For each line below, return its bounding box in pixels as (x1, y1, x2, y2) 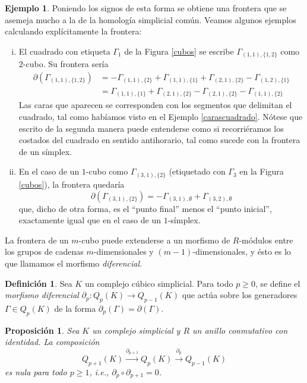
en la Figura (239, 165, 284, 178)
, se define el (255, 277, 300, 289)
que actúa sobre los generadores (182, 289, 297, 301)
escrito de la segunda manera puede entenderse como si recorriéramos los (18, 122, 284, 134)
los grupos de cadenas (5, 245, 84, 258)
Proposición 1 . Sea (5, 324, 80, 336)
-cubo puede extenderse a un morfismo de (78, 233, 230, 246)
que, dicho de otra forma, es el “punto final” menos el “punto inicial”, (18, 202, 272, 214)
